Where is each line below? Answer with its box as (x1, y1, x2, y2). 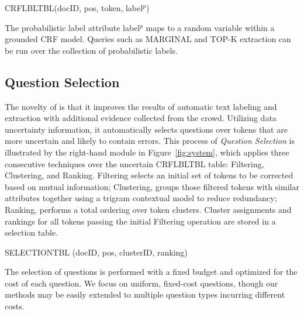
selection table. (5, 226, 58, 239)
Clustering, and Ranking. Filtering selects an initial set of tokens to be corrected (5, 169, 293, 181)
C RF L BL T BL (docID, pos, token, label (5, 2, 143, 13)
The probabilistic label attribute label (5, 21, 140, 33)
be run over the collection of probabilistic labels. (5, 44, 178, 56)
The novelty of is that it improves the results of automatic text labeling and (5, 100, 277, 112)
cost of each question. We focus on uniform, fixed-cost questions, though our (5, 277, 278, 289)
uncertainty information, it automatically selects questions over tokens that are (5, 123, 288, 135)
